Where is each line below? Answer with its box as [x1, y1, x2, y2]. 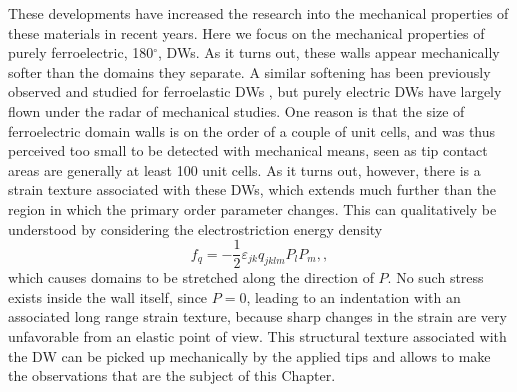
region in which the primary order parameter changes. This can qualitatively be [8, 198, 497, 219]
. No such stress [387, 267, 484, 288]
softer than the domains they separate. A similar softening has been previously [8, 61, 491, 82]
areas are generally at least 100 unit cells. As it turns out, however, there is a [8, 159, 481, 180]
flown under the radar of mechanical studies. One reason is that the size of [8, 100, 465, 121]
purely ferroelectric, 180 [8, 42, 154, 63]
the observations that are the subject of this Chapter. [8, 365, 336, 386]
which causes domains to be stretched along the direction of [8, 267, 374, 288]
